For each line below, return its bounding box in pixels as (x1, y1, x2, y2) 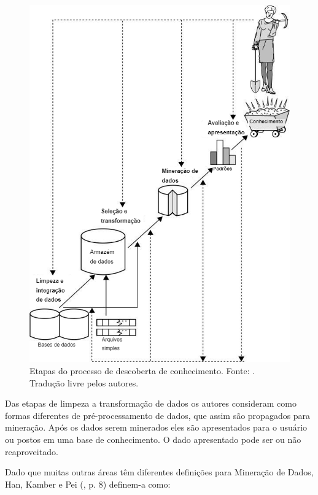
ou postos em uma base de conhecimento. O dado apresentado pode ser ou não (5, 433, 301, 446)
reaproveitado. (5, 445, 58, 458)
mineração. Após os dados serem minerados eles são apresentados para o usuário (5, 421, 308, 434)
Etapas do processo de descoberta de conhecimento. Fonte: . (29, 364, 255, 377)
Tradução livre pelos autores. (29, 376, 139, 389)
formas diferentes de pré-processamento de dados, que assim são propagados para (5, 409, 311, 421)
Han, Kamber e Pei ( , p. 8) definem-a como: (5, 477, 171, 490)
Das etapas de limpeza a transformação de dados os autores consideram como (5, 397, 297, 410)
